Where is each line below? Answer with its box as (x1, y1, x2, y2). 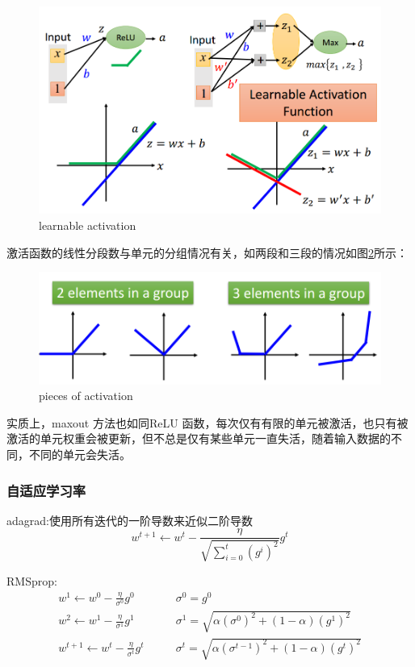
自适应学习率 (6, 480, 86, 500)
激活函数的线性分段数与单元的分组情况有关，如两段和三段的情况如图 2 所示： (6, 244, 408, 261)
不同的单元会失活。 (28, 446, 131, 463)
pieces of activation (39, 387, 133, 404)
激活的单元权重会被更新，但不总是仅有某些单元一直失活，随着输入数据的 (6, 430, 391, 447)
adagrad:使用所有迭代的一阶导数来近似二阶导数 (6, 511, 253, 528)
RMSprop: (6, 572, 57, 589)
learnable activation (39, 217, 136, 234)
